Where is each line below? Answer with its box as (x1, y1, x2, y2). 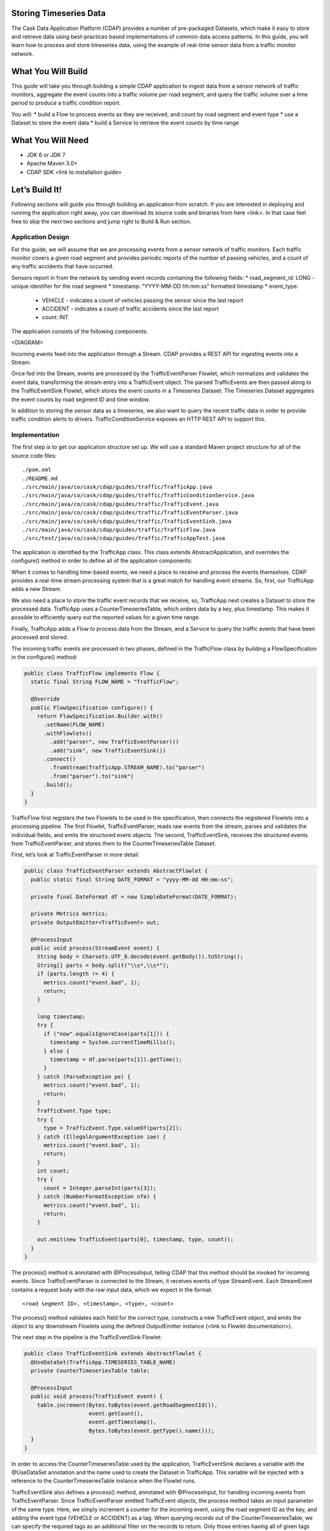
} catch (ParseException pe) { (37, 1073, 131, 1080)
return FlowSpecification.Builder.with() (37, 712, 163, 720)
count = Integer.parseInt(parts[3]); (43, 1184, 157, 1191)
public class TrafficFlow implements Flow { (24, 670, 160, 677)
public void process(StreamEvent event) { (31, 944, 160, 952)
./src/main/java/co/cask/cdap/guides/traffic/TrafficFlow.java (22, 526, 216, 533)
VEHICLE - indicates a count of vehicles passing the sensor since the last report (42, 296, 244, 304)
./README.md (22, 475, 58, 482)
